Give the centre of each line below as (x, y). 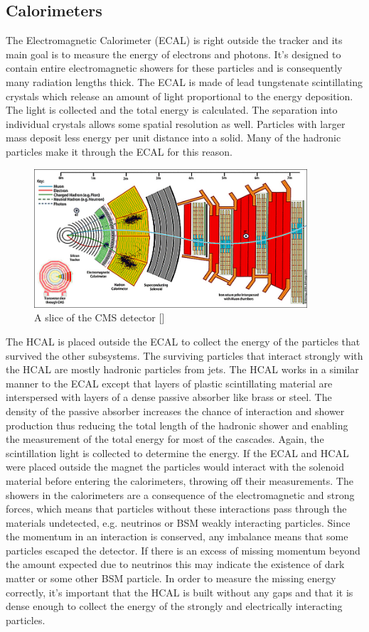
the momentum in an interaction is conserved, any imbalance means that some (177, 536)
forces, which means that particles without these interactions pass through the (176, 509)
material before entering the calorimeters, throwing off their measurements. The (180, 480)
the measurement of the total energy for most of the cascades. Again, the (165, 439)
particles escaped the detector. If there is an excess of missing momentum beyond (183, 550)
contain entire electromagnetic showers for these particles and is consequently (174, 68)
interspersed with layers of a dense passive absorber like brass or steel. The (169, 397)
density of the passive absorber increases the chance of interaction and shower (175, 411)
